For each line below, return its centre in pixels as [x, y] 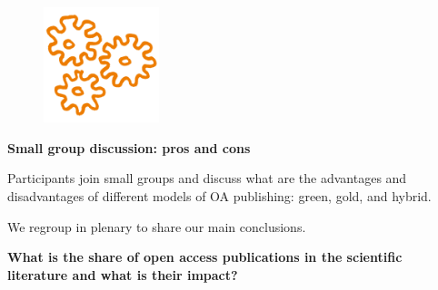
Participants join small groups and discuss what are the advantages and [207, 178]
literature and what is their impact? [123, 274]
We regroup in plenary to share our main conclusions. [157, 226]
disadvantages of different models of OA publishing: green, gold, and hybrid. [219, 195]
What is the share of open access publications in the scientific [205, 257]
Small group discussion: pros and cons [129, 147]
